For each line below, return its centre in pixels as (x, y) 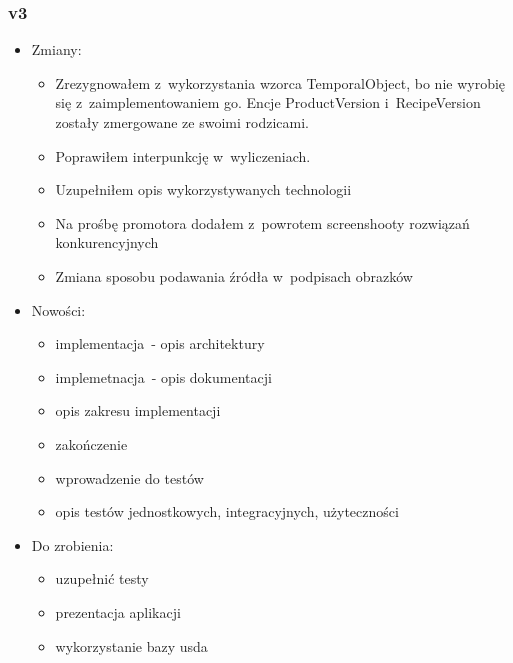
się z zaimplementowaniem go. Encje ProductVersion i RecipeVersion (268, 102)
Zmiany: (56, 49)
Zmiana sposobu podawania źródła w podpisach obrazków (234, 275)
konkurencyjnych (107, 242)
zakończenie (91, 443)
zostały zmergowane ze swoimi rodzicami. (182, 122)
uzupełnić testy (102, 578)
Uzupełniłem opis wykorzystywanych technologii (203, 189)
